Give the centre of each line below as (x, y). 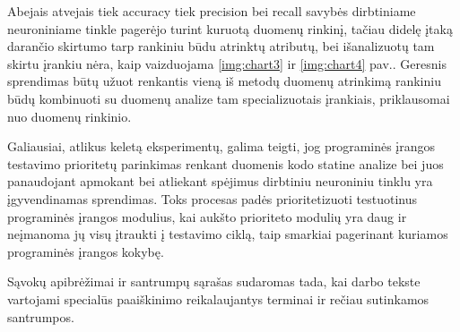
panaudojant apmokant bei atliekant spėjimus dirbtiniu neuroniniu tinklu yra (220, 181)
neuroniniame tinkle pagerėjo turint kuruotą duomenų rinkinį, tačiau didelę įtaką (230, 28)
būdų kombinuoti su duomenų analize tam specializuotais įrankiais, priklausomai (229, 98)
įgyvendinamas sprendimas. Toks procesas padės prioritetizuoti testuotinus (213, 198)
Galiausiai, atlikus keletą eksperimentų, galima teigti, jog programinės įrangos (221, 146)
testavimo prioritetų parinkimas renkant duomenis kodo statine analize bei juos (226, 163)
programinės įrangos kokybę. (86, 251)
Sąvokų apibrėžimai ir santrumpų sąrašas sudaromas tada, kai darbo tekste (214, 281)
